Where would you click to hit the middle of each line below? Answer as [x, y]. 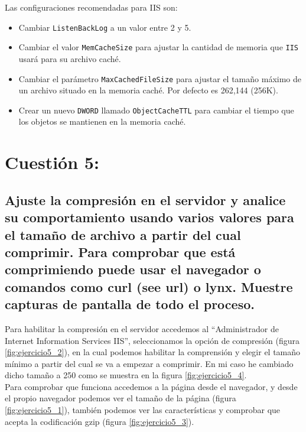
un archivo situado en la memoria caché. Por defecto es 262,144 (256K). [148, 90]
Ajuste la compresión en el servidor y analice [145, 199]
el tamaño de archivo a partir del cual [123, 234]
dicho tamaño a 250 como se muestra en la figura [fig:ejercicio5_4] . [126, 375]
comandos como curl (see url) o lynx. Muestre [149, 286]
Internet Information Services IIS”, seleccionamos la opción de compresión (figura [152, 340]
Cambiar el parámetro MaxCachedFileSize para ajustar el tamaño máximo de [160, 78]
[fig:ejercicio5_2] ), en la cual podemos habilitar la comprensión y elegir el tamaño [153, 352]
